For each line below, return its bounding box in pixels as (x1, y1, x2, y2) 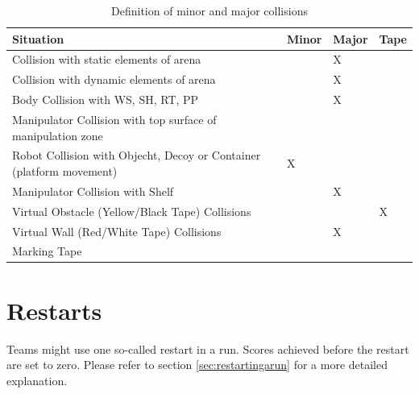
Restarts (6, 293, 102, 326)
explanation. (6, 371, 68, 388)
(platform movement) (12, 163, 118, 179)
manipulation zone (12, 126, 103, 143)
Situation (12, 30, 64, 47)
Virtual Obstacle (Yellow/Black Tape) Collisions (12, 202, 251, 219)
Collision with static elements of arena (12, 51, 201, 68)
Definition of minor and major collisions (111, 2, 308, 19)
